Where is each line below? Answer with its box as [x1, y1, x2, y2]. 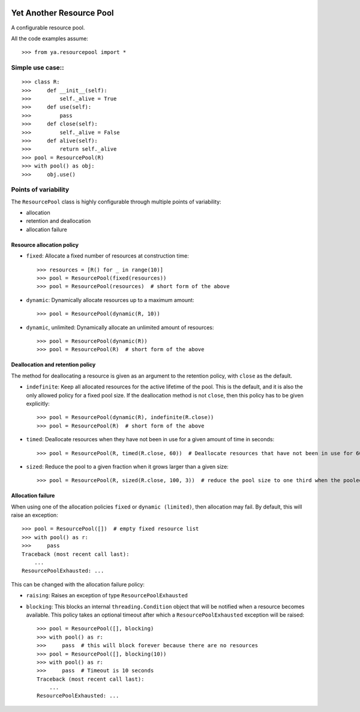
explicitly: [26, 400, 50, 407]
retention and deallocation [26, 217, 91, 225]
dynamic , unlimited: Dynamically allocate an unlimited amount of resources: [26, 324, 214, 331]
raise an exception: [11, 511, 58, 519]
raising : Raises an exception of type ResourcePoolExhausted [26, 592, 188, 599]
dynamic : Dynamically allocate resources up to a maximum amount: [26, 296, 194, 303]
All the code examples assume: [11, 35, 88, 42]
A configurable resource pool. [11, 24, 85, 31]
